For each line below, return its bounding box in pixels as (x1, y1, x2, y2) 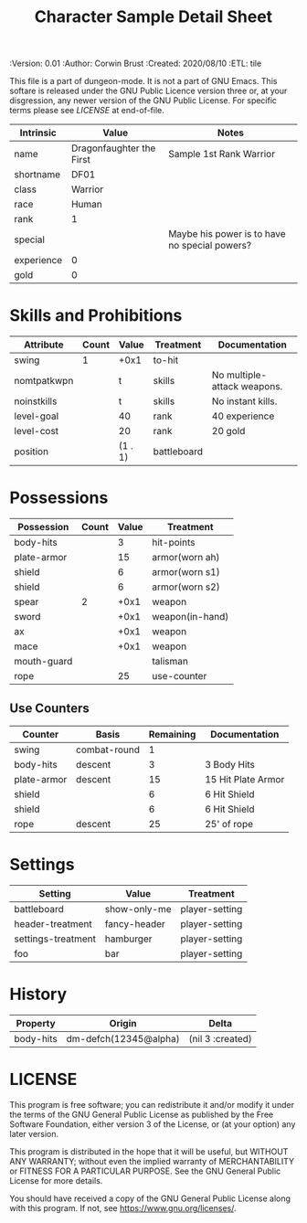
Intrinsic (19, 126, 58, 139)
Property (16, 1016, 57, 1029)
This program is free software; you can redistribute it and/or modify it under (9, 1099, 295, 1110)
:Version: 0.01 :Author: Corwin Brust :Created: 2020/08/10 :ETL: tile (9, 58, 262, 69)
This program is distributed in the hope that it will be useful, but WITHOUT (9, 1145, 289, 1157)
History (9, 984, 68, 1005)
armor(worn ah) (152, 551, 220, 564)
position (14, 445, 48, 458)
